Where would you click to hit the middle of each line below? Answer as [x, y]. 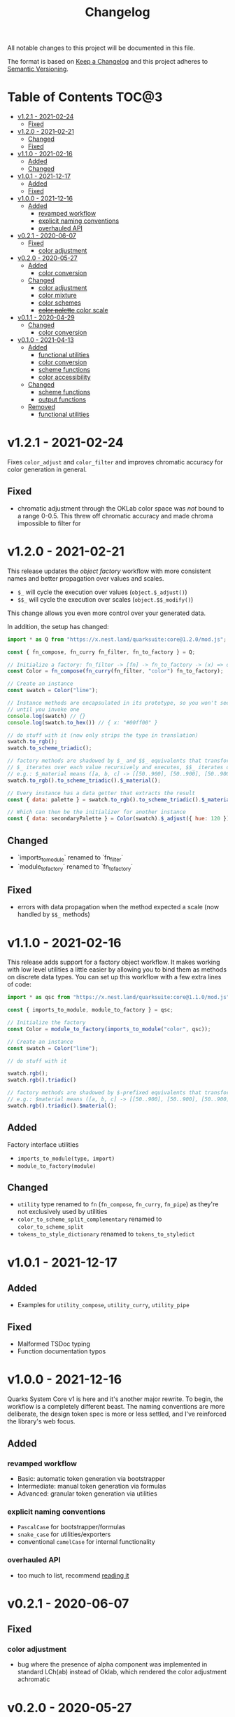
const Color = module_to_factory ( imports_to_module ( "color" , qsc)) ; [109, 1029]
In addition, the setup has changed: [58, 626]
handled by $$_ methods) [54, 914]
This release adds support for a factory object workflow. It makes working [114, 962]
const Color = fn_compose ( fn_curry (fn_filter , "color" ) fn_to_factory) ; [115, 671]
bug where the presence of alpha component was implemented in [112, 1664]
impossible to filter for [49, 523]
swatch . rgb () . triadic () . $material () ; [62, 1105]
